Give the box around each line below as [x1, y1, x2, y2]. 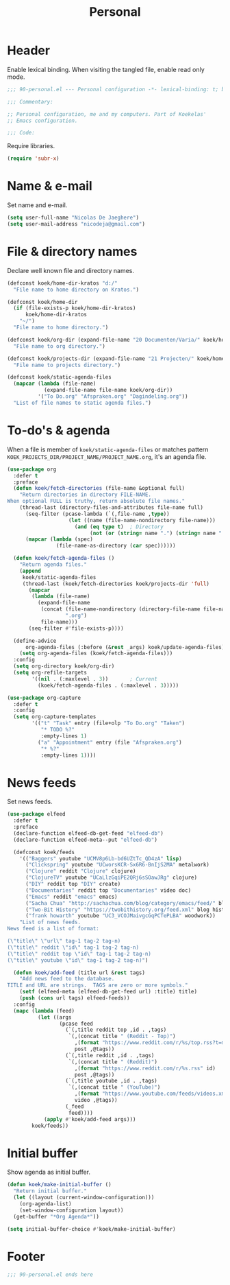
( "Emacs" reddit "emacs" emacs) [25, 893, 118, 900]
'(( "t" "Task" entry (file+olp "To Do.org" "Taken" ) [31, 720, 186, 727]
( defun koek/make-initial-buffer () [7, 1181, 112, 1188]
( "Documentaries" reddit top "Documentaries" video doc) [25, 886, 192, 894]
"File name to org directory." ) [13, 342, 106, 350]
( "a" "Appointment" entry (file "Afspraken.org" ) [37, 739, 183, 746]
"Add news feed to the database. [19, 976, 115, 982]
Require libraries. [7, 142, 55, 150]
